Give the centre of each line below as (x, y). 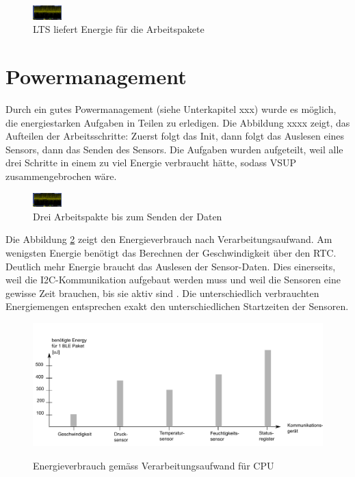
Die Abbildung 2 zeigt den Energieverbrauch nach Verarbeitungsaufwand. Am (169, 239)
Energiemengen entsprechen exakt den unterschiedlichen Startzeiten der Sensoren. (177, 306)
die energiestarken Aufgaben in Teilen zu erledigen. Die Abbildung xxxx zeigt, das (178, 122)
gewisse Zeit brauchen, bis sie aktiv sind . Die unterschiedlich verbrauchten (162, 293)
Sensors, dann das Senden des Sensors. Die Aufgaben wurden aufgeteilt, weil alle (174, 149)
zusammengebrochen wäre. (61, 176)
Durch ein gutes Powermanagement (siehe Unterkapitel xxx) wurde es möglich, (171, 108)
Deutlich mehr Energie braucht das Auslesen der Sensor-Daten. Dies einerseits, (171, 266)
